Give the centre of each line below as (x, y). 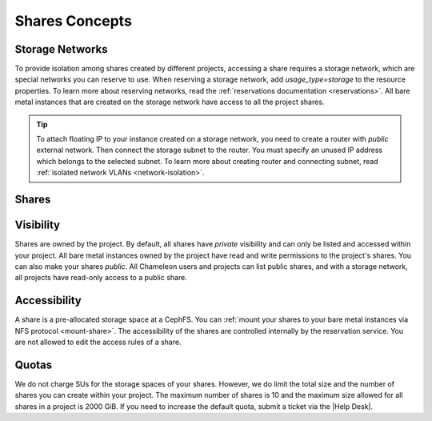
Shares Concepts (73, 21)
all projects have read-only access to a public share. (101, 278)
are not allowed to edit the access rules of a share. (98, 342)
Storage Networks (61, 49)
